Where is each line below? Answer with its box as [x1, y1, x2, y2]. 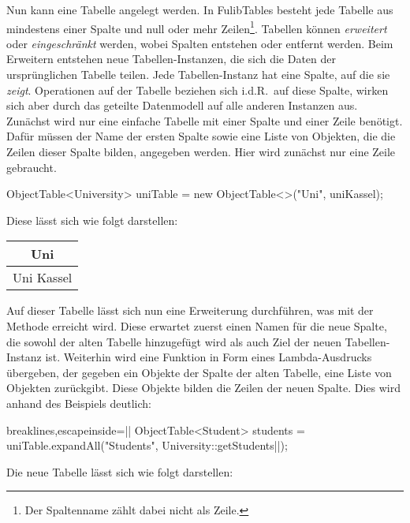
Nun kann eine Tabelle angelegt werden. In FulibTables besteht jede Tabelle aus [6, 2, 393, 17]
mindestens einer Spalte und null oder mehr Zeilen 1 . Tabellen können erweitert [6, 17, 387, 36]
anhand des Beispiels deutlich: [6, 394, 151, 411]
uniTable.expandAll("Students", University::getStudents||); [6, 437, 288, 454]
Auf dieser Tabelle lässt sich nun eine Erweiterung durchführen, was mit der [6, 302, 374, 319]
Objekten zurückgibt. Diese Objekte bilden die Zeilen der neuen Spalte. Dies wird [6, 379, 401, 396]
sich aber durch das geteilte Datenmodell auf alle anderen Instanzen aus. [6, 97, 358, 114]
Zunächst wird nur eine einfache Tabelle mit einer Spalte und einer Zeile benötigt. [6, 112, 403, 129]
